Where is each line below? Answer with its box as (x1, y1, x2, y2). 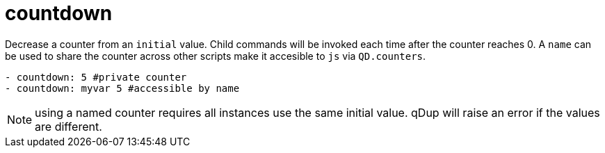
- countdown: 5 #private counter (5, 71, 187, 83)
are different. (35, 119, 102, 134)
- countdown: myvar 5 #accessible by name (5, 82, 240, 94)
